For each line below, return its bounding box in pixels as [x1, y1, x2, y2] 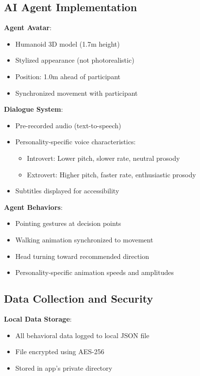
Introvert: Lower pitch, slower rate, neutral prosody [27, 153, 180, 163]
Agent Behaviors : [4, 202, 63, 212]
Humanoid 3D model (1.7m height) [15, 38, 120, 49]
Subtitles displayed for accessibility [15, 186, 119, 196]
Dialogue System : [4, 104, 63, 114]
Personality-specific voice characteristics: [15, 137, 136, 147]
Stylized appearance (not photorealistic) [15, 55, 134, 65]
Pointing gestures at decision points [15, 218, 121, 228]
